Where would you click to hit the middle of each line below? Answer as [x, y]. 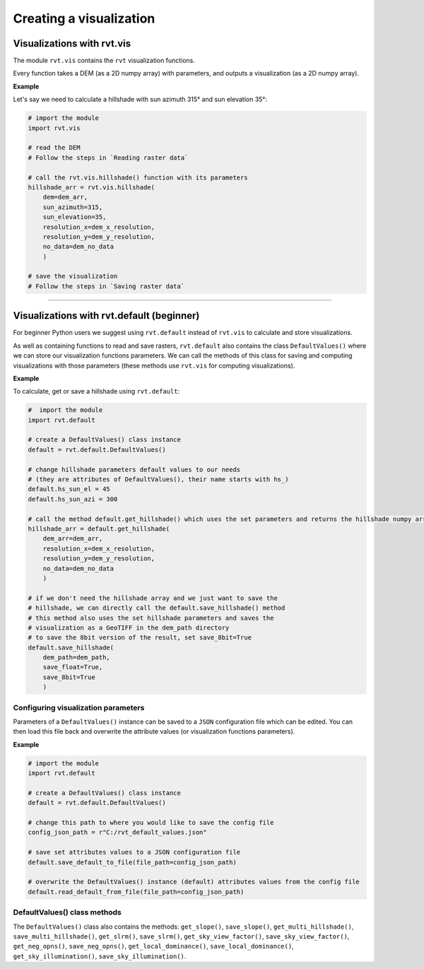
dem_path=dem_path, [77, 658]
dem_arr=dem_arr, [73, 539]
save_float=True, [73, 667]
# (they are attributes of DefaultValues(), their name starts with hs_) [158, 480]
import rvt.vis [54, 128]
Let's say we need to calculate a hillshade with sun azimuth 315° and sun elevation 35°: [140, 100]
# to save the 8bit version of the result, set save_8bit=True [140, 638]
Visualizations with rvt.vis [72, 43]
